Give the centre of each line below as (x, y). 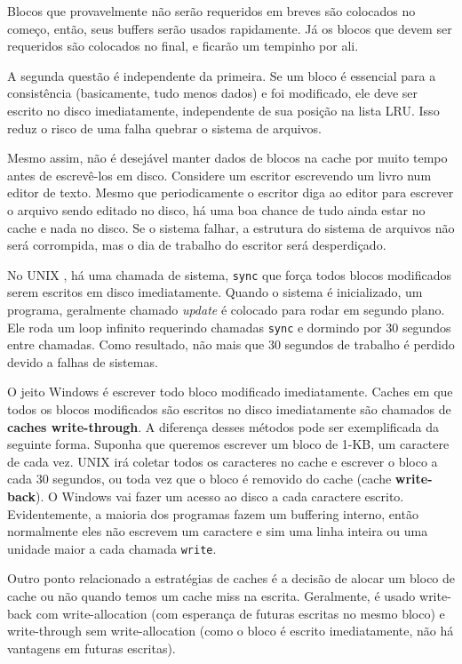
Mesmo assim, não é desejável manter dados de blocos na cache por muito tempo (227, 158)
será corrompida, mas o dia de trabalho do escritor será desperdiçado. (197, 245)
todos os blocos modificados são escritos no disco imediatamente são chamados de (229, 409)
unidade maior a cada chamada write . (112, 548)
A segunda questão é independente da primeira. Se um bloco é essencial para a (222, 75)
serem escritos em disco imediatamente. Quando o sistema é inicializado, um (215, 292)
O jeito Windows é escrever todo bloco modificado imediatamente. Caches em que (230, 392)
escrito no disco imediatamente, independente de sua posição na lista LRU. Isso (223, 110)
